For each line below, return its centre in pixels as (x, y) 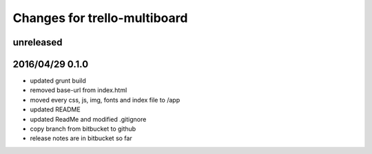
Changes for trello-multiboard (100, 18)
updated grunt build (58, 81)
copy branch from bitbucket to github (83, 129)
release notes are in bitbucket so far (81, 138)
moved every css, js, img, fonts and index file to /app (105, 100)
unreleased (38, 42)
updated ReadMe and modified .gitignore (88, 119)
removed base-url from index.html (79, 90)
